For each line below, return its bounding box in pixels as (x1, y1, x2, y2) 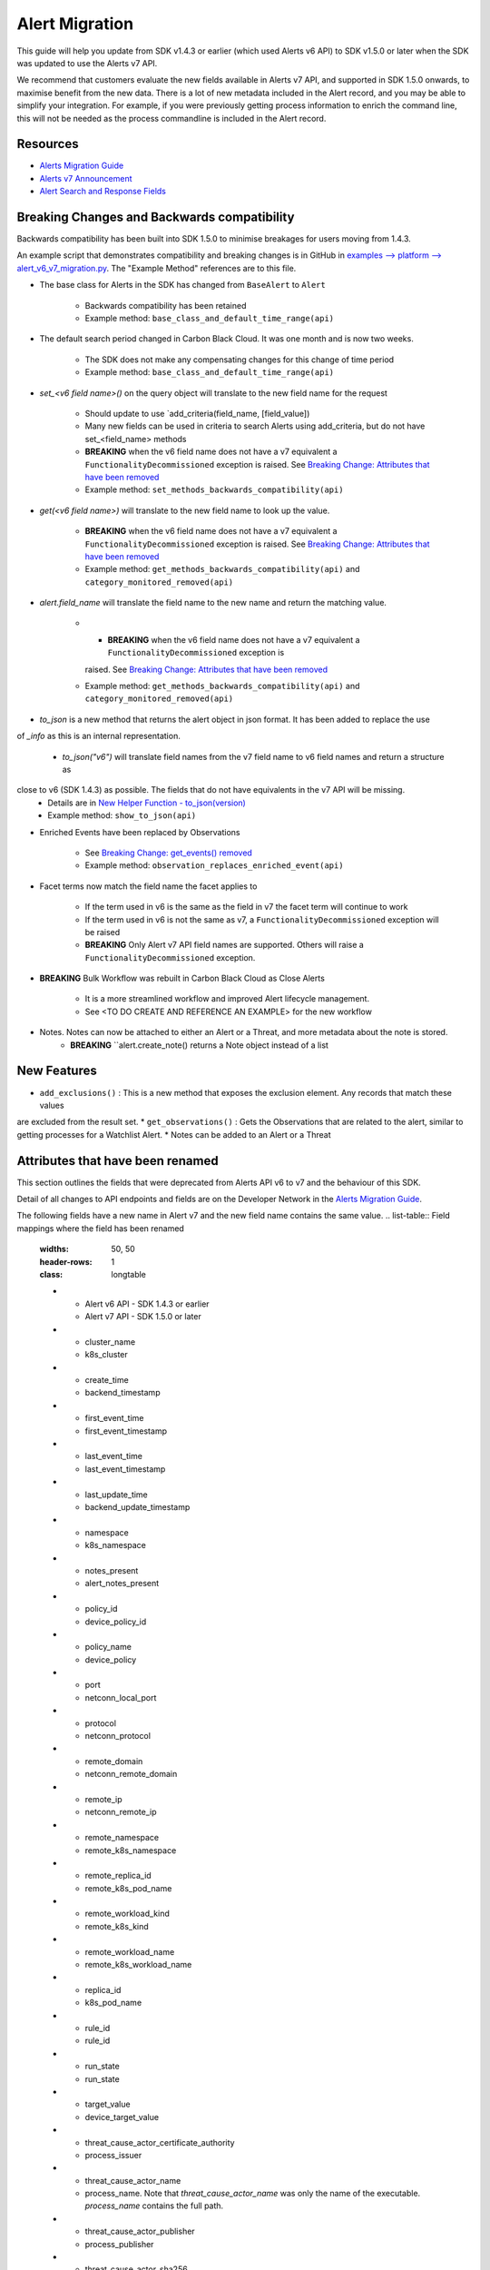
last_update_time (84, 1489, 149, 1500)
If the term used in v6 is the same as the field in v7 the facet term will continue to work (84, 902, 408, 913)
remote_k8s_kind (84, 1920, 149, 1931)
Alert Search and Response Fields (39, 186, 167, 197)
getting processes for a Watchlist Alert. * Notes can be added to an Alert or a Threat (16, 1129, 331, 1140)
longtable (111, 1268, 147, 1279)
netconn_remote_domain (84, 1769, 178, 1780)
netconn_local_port (84, 1692, 157, 1702)
